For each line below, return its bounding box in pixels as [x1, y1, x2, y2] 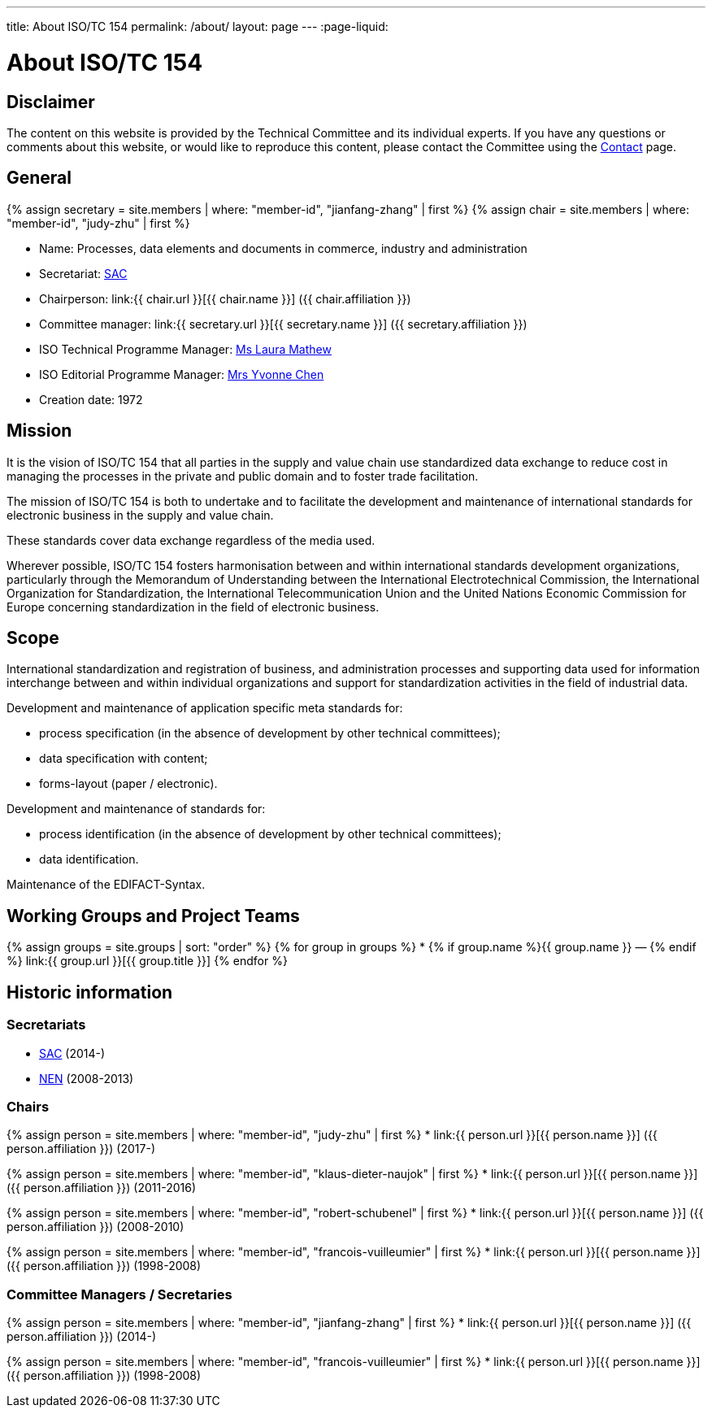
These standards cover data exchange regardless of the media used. [7, 533, 376, 547]
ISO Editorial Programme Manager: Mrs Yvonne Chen [39, 367, 324, 381]
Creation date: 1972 [39, 392, 143, 407]
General [7, 168, 72, 189]
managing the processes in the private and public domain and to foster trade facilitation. [7, 468, 479, 483]
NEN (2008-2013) [39, 1071, 134, 1086]
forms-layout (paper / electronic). [39, 777, 218, 791]
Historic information [7, 981, 173, 1003]
